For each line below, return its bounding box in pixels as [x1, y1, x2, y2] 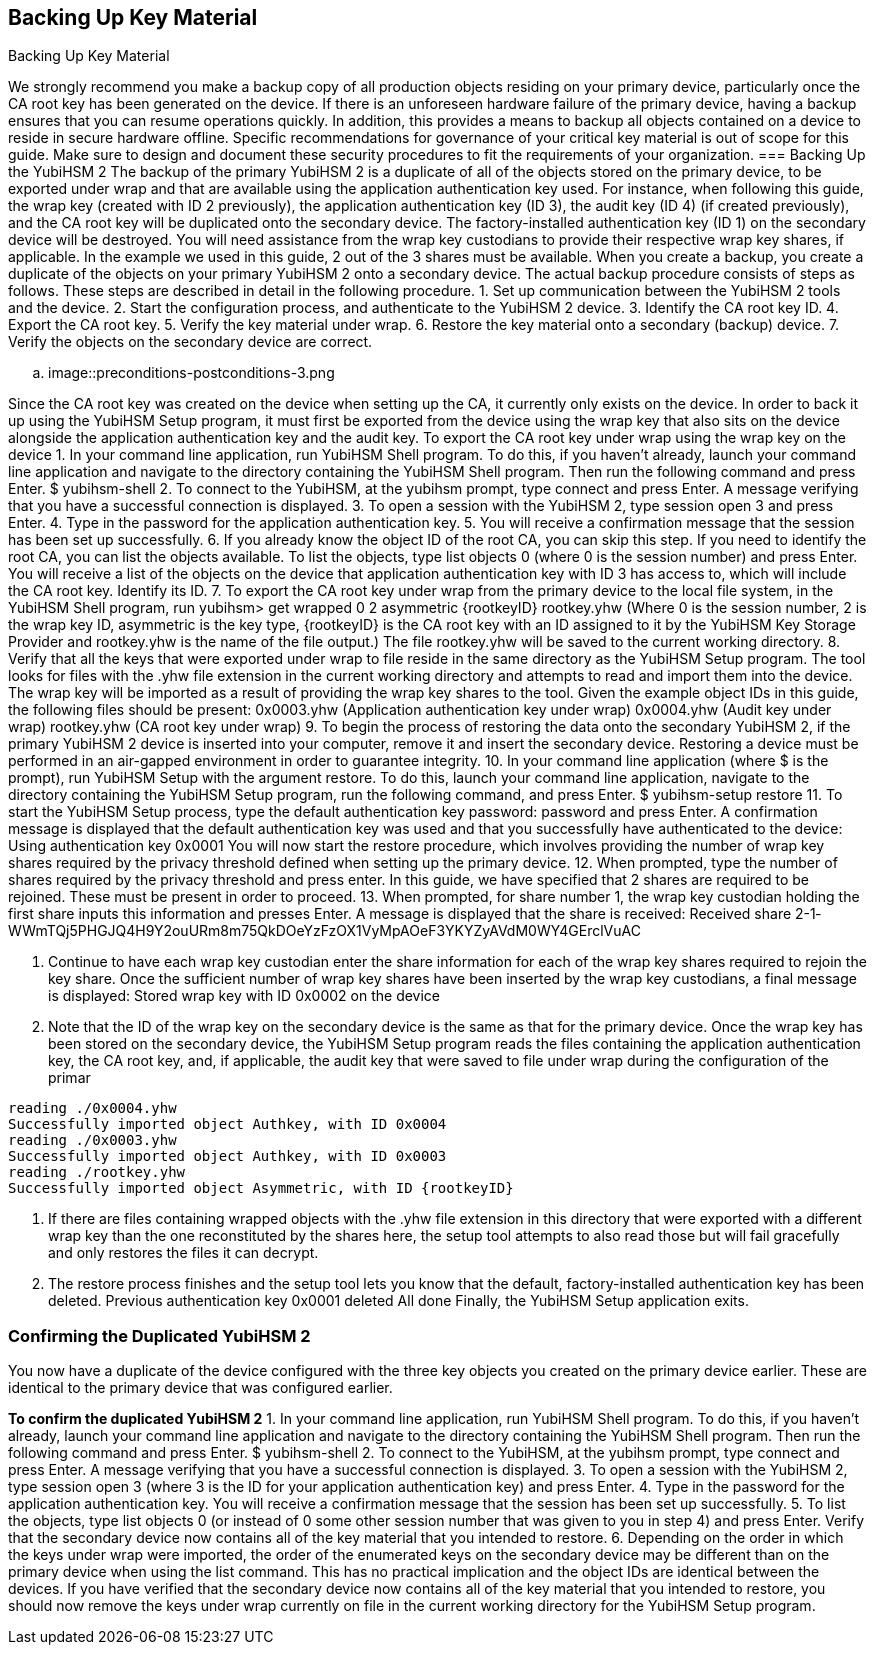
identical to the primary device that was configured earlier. [8, 1379, 393, 1397]
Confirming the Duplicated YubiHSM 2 [8, 1325, 311, 1346]
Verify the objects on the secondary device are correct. [8, 333, 373, 351]
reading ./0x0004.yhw [8, 1100, 177, 1117]
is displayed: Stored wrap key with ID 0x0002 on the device [48, 987, 441, 1005]
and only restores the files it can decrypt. [48, 1244, 319, 1262]
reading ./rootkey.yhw [8, 1164, 186, 1181]
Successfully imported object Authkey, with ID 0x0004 [8, 1116, 447, 1133]
